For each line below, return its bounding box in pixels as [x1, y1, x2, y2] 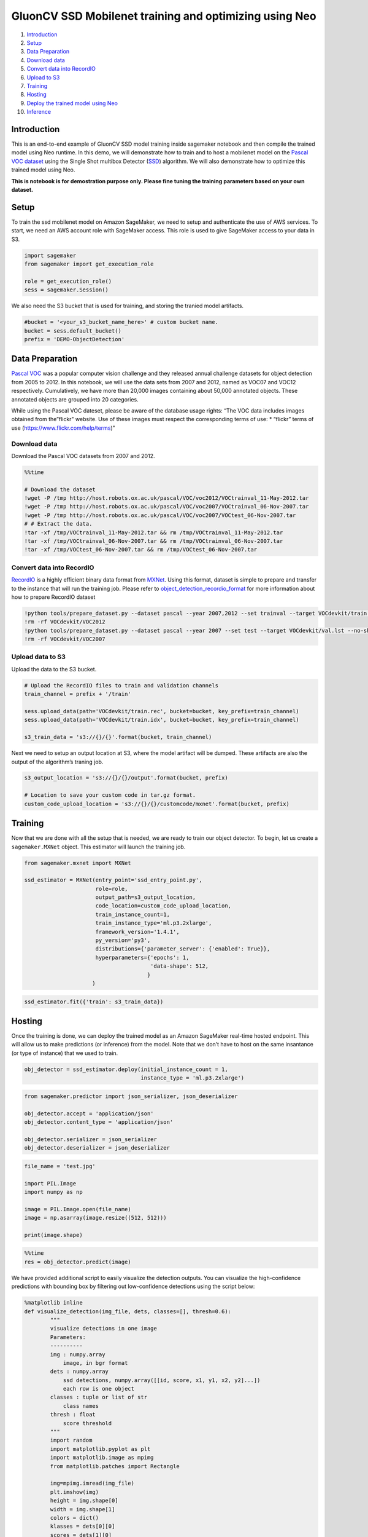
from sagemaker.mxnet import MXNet [24, 859, 131, 866]
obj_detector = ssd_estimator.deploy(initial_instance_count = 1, [24, 1065, 228, 1073]
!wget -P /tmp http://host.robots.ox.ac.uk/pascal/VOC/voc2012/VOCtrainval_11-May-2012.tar [24, 495, 309, 502]
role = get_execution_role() [24, 277, 112, 285]
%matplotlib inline [24, 1299, 83, 1306]
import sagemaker [24, 252, 77, 259]
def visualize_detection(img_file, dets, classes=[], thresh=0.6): [24, 1308, 232, 1315]
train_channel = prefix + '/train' [24, 690, 131, 698]
